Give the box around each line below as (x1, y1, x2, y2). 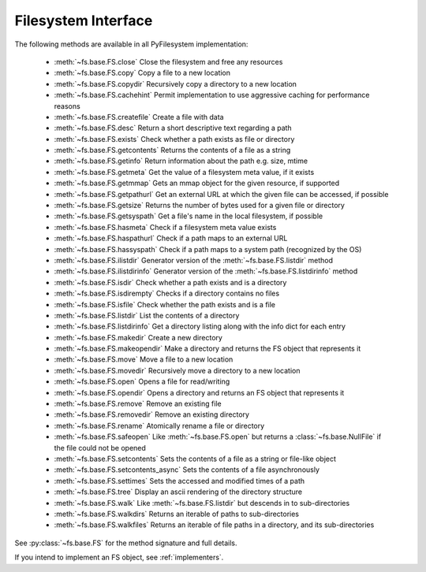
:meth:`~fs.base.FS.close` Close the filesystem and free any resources (54, 57, 283, 66)
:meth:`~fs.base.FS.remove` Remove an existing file (54, 399, 222, 409)
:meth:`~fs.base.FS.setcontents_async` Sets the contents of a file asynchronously (54, 465, 319, 474)
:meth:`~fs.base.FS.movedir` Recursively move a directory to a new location (54, 366, 301, 375)
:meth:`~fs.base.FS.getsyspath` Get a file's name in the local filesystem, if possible (54, 211, 323, 221)
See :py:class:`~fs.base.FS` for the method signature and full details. (14, 538, 237, 548)
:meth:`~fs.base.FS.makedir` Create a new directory (54, 332, 222, 342)
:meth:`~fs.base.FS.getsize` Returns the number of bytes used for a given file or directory (54, 201, 345, 210)
